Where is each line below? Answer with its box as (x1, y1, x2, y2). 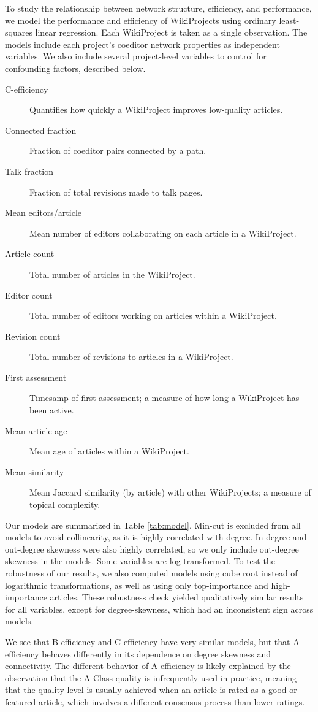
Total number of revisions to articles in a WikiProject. (29, 350, 233, 363)
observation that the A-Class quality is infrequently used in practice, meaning (5, 671, 297, 684)
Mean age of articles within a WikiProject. (29, 445, 189, 457)
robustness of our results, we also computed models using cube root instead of (5, 567, 298, 579)
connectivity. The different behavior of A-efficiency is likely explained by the (5, 659, 291, 672)
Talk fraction (5, 164, 54, 177)
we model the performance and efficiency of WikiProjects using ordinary (5, 13, 276, 26)
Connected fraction (5, 123, 77, 136)
